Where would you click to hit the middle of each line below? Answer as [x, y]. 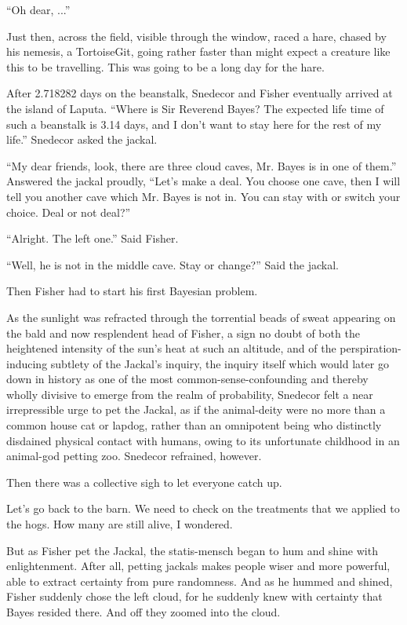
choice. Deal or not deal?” [69, 212]
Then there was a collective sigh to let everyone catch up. [144, 482]
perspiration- [371, 348]
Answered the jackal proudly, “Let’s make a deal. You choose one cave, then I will [203, 181]
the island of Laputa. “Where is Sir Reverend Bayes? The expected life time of [195, 108]
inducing [27, 363]
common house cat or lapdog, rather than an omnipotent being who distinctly [194, 425]
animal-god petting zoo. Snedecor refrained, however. [134, 456]
